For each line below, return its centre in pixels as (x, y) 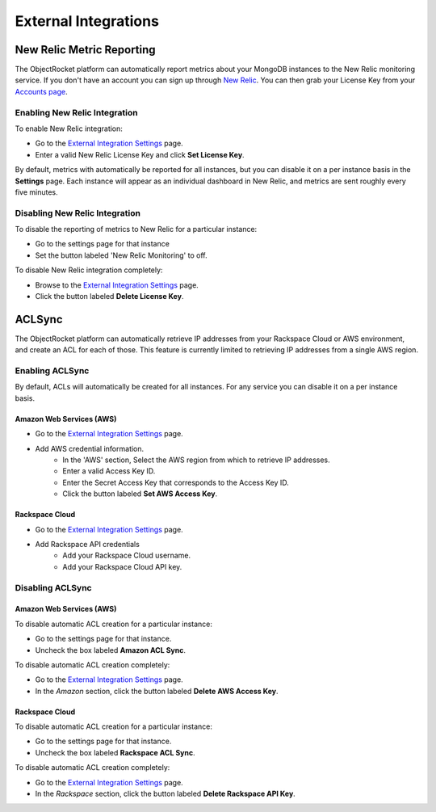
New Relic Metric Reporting (86, 50)
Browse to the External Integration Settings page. (117, 285)
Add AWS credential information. (90, 448)
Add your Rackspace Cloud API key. (122, 566)
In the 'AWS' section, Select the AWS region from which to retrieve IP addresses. (196, 460)
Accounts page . (41, 91)
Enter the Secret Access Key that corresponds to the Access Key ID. (176, 482)
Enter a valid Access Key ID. (109, 471)
